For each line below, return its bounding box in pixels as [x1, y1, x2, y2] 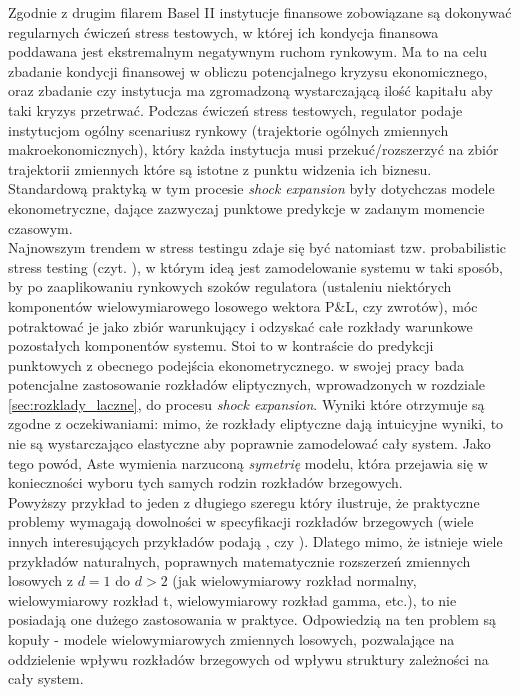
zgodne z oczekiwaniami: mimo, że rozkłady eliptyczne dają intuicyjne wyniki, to [8, 413, 504, 434]
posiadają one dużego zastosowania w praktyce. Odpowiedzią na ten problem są [8, 609, 497, 630]
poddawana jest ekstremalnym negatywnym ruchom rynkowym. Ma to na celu [8, 41, 487, 62]
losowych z [8, 570, 74, 591]
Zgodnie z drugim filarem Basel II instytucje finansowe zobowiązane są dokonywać [8, 2, 512, 22]
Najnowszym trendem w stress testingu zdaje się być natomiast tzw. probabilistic [8, 237, 507, 258]
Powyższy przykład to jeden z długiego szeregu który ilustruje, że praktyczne [8, 491, 480, 512]
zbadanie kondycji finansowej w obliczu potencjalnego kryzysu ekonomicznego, [8, 60, 488, 81]
